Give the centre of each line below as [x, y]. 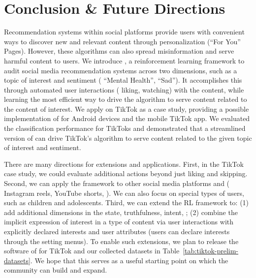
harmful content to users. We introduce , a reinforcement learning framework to [124, 60]
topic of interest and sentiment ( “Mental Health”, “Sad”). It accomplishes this [123, 80]
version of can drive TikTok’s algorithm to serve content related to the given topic [128, 138]
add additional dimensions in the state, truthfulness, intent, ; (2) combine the [121, 212]
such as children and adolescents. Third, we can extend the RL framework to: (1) [127, 202]
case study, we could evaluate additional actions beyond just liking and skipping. [126, 173]
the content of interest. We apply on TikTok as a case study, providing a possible [127, 108]
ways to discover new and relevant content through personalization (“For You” [122, 41]
